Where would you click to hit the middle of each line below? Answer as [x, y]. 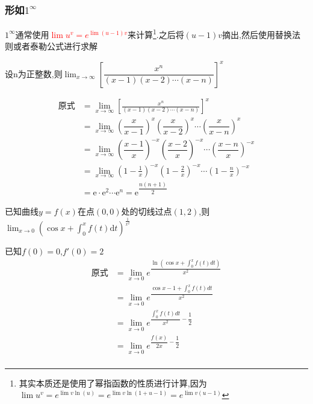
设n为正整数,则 [34, 73]
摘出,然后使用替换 [257, 34]
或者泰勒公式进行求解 [55, 46]
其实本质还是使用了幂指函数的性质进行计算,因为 [113, 383]
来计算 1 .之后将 [156, 33]
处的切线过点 [147, 211]
